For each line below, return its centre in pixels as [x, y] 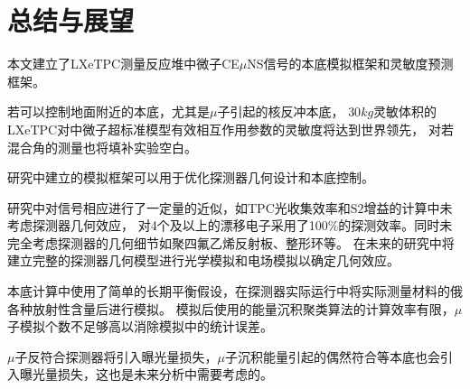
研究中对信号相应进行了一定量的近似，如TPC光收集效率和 [179, 207]
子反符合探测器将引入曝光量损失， [116, 356]
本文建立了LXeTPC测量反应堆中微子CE [123, 64]
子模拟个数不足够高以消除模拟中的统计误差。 [140, 326]
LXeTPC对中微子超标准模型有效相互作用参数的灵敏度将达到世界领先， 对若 [230, 129]
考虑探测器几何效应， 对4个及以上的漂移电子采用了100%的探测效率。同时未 [230, 225]
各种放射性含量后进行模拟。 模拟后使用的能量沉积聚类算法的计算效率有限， [231, 308]
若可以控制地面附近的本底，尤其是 [108, 111]
